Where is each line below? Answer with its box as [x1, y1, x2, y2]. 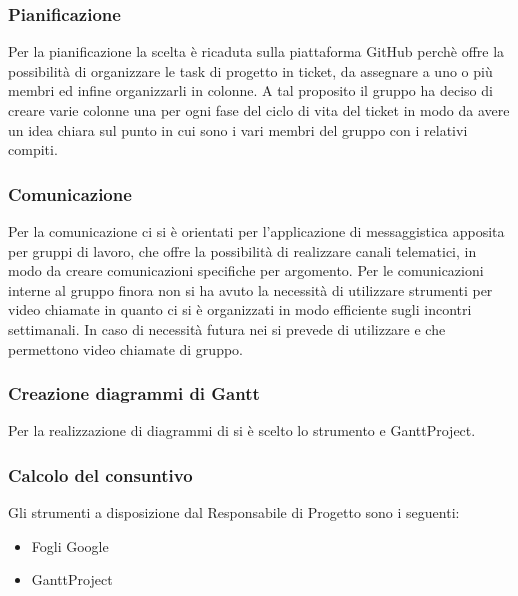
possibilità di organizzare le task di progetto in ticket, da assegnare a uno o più [8, 60, 493, 81]
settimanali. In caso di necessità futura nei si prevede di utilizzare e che [8, 318, 446, 339]
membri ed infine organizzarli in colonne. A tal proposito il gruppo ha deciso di [8, 80, 493, 101]
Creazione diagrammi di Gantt [8, 381, 260, 406]
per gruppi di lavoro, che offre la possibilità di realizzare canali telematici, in [8, 240, 477, 261]
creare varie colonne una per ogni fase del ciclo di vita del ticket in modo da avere [8, 100, 510, 120]
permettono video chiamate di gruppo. [8, 338, 243, 359]
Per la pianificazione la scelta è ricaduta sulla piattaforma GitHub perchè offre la [8, 41, 505, 62]
